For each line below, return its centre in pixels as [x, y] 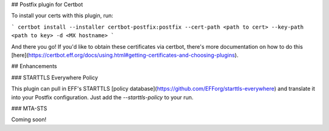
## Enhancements [34, 66]
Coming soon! [29, 119]
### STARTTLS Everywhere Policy [55, 77]
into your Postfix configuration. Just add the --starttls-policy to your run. [102, 97]
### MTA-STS [29, 108]
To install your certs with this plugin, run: [62, 16]
